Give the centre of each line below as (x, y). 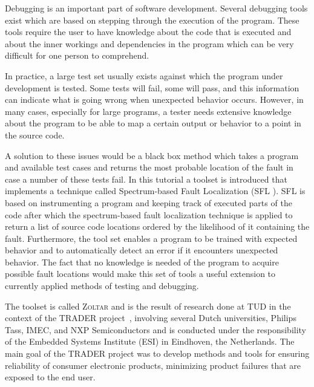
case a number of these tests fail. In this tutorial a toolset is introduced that (146, 179)
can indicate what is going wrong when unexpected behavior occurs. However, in (154, 99)
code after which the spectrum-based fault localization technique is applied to (149, 214)
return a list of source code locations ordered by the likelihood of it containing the (157, 226)
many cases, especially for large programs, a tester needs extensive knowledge (148, 111)
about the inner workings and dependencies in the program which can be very (149, 43)
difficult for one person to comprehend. (77, 55)
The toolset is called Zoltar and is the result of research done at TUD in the (148, 306)
